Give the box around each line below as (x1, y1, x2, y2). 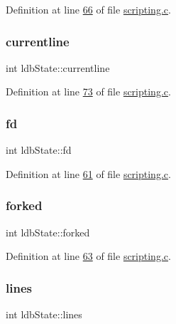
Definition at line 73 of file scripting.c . (6, 84, 171, 99)
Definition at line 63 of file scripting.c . (6, 249, 171, 263)
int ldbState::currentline (6, 60, 110, 75)
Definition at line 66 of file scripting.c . (6, 2, 171, 16)
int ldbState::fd (6, 142, 72, 157)
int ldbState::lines (6, 307, 82, 322)
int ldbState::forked (6, 224, 90, 239)
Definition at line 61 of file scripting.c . (6, 166, 171, 181)
